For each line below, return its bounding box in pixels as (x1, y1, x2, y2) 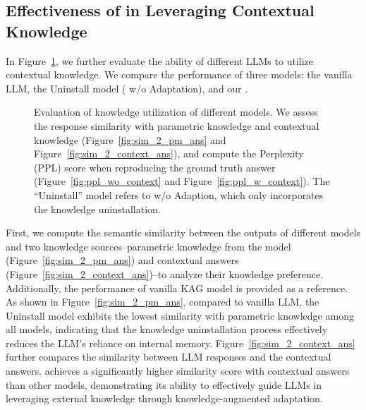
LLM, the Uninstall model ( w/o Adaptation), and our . (6, 80, 248, 95)
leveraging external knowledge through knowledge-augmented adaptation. (6, 391, 323, 406)
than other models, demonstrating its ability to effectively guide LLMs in (6, 377, 322, 392)
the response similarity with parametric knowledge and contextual (34, 118, 319, 133)
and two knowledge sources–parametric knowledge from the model (6, 239, 291, 253)
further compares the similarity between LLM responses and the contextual (6, 349, 331, 364)
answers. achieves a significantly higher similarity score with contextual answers (6, 363, 350, 378)
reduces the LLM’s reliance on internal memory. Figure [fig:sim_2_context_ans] (6, 335, 355, 350)
